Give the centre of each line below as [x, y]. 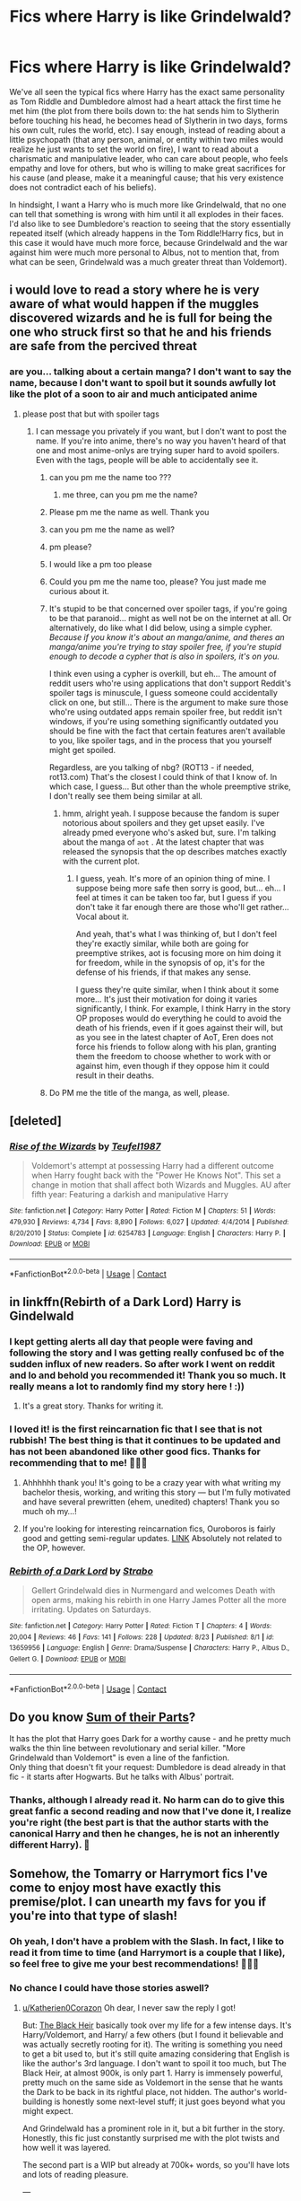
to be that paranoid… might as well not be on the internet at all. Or [170, 618]
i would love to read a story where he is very [134, 290]
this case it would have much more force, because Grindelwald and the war [149, 242]
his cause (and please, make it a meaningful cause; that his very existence [146, 178]
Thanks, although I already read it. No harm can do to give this [147, 1800]
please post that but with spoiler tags [90, 414]
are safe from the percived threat [103, 346]
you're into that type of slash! [93, 1916]
